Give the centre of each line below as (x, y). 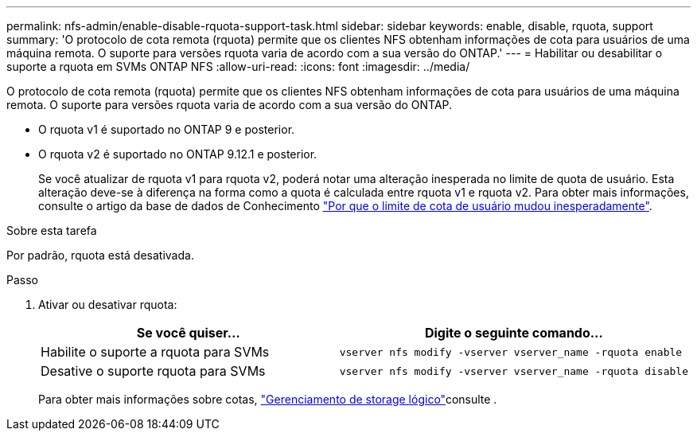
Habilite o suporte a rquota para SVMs (155, 352)
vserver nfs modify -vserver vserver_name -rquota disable (514, 371)
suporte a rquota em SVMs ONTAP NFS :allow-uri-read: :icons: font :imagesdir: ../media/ (238, 66)
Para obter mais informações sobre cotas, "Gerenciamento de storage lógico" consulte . (268, 399)
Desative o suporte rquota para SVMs (153, 371)
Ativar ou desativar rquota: (108, 304)
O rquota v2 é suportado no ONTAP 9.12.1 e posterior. (178, 154)
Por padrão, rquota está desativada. (100, 255)
